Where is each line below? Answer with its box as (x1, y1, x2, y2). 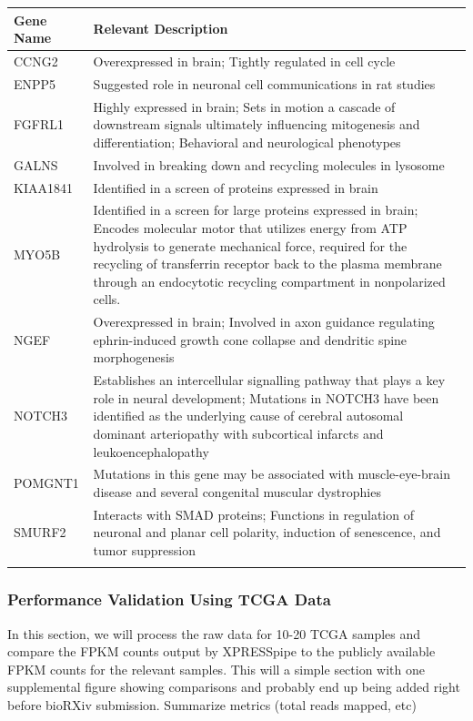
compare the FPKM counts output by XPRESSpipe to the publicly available (7, 642, 436, 661)
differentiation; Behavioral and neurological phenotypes (93, 132, 401, 151)
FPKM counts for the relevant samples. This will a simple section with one (7, 659, 426, 678)
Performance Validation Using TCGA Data (7, 588, 331, 611)
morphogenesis (93, 348, 175, 367)
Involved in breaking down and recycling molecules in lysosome (93, 155, 445, 174)
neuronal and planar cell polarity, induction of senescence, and (93, 523, 441, 542)
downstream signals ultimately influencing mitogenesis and (93, 115, 420, 134)
